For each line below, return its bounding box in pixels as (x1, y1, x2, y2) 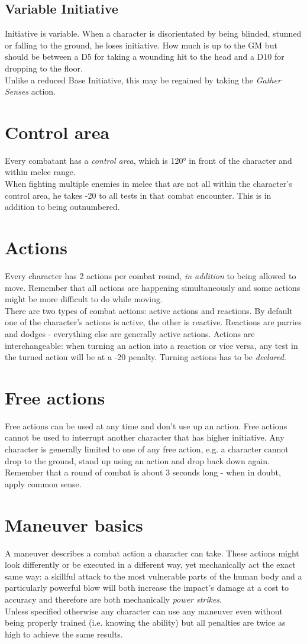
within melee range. (5, 166, 76, 178)
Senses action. (5, 85, 56, 98)
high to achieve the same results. (5, 627, 123, 640)
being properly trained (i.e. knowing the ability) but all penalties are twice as (5, 616, 286, 629)
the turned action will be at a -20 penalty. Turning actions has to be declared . (5, 351, 286, 363)
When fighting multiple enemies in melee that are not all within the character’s (5, 177, 292, 190)
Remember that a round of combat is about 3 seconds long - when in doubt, (5, 466, 281, 478)
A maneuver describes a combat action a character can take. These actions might (5, 546, 299, 559)
